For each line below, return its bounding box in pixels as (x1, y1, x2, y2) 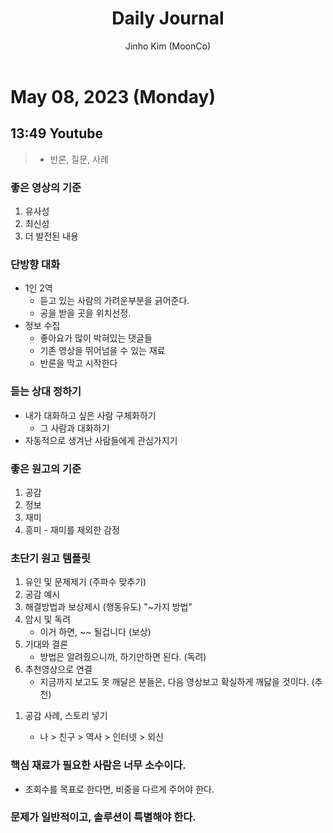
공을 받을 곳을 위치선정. (39, 307, 132, 319)
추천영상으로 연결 (24, 663, 93, 676)
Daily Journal (111, 7, 225, 30)
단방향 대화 (10, 257, 61, 271)
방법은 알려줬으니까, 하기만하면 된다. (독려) (39, 651, 207, 663)
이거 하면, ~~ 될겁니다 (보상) (39, 626, 152, 638)
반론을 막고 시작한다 (39, 357, 118, 369)
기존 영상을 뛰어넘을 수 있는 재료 (39, 345, 166, 357)
